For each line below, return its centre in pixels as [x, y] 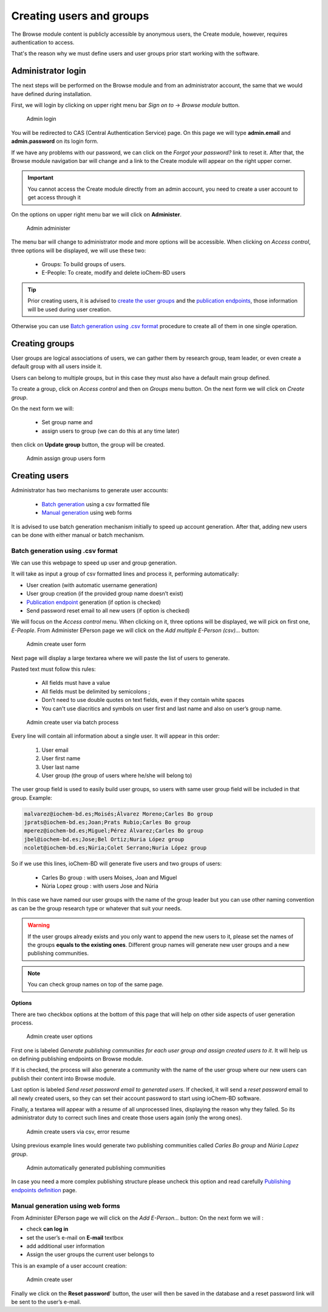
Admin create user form [56, 644]
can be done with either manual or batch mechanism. [78, 535]
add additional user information [66, 1246]
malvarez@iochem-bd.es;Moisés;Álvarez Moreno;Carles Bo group [118, 814]
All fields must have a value [76, 683]
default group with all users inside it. [57, 366]
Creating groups [43, 343]
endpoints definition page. [44, 1190]
